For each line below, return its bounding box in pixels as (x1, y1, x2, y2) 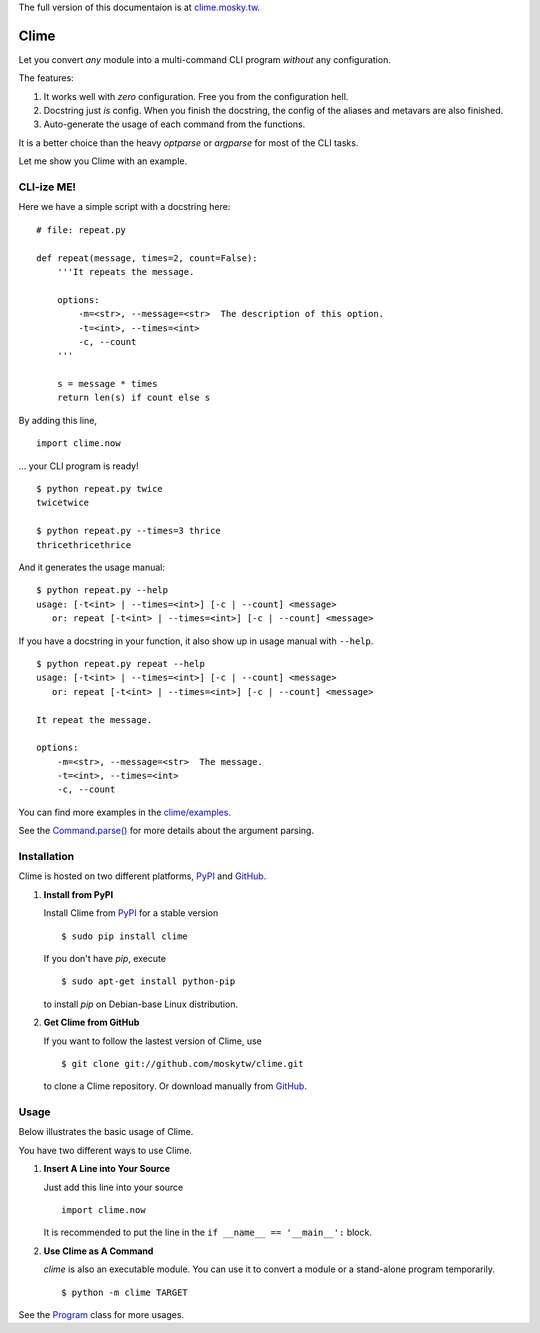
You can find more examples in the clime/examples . (18, 806, 232, 818)
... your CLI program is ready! (18, 460, 139, 472)
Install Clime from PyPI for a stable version (43, 907, 219, 919)
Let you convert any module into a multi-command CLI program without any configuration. (18, 53, 392, 65)
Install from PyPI (43, 888, 114, 900)
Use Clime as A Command (43, 1245, 154, 1257)
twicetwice (36, 497, 90, 509)
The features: (18, 72, 74, 84)
